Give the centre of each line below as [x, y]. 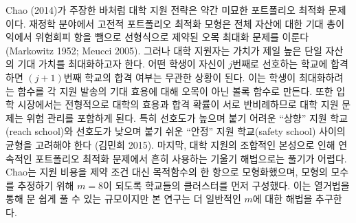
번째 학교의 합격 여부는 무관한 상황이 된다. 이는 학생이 [180, 77]
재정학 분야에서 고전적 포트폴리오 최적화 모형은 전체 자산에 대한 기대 [176, 23]
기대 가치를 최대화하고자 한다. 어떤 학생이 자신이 [121, 64]
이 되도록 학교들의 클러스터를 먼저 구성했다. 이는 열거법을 [226, 185]
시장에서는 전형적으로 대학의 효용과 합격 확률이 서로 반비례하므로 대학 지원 [178, 104]
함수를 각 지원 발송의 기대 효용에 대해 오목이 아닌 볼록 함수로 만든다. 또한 [175, 91]
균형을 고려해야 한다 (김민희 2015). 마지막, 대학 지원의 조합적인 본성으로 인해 [170, 144]
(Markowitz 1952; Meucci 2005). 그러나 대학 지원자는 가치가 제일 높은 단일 [164, 50]
